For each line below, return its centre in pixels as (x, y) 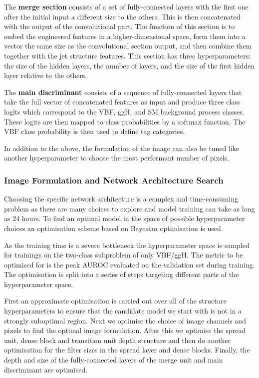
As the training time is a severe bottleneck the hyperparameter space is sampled (127, 245)
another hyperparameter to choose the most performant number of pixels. (117, 158)
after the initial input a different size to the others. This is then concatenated (122, 16)
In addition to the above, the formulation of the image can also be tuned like (122, 148)
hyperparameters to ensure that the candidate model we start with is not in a (123, 311)
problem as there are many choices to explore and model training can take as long (129, 208)
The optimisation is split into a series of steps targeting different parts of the (122, 274)
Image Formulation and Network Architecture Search (114, 180)
